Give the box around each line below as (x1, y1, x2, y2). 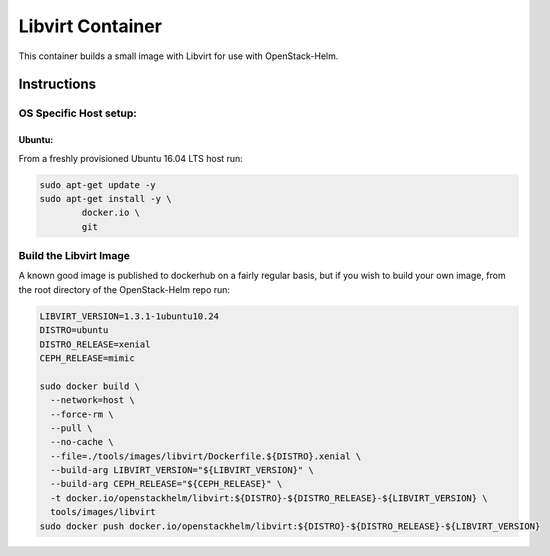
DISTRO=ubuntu (39, 325, 109, 336)
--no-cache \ (50, 436, 114, 448)
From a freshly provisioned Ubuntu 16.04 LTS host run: (18, 152, 244, 164)
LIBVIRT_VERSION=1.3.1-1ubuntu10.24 (39, 310, 220, 322)
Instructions (18, 76, 97, 93)
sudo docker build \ (39, 380, 140, 392)
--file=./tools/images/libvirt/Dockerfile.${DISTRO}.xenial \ (50, 450, 362, 462)
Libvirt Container (18, 15, 162, 37)
